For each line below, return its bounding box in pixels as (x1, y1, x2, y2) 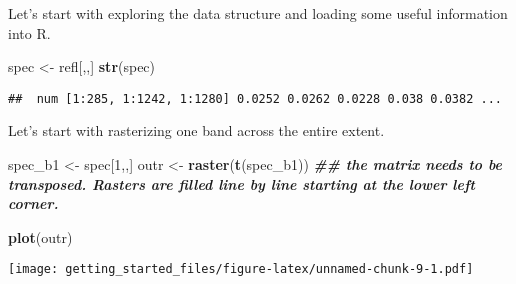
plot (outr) (8, 226, 73, 247)
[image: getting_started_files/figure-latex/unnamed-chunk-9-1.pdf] (8, 262, 474, 277)
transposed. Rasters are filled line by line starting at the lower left (8, 173, 475, 194)
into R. (8, 22, 51, 43)
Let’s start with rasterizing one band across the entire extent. (8, 120, 385, 141)
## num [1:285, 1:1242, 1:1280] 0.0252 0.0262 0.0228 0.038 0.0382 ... (8, 91, 502, 106)
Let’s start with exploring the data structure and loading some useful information (8, 3, 508, 23)
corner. (8, 193, 59, 214)
